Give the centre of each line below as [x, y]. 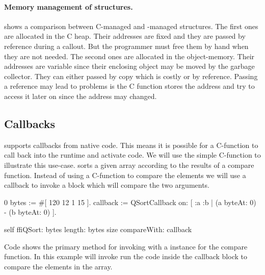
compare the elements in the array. [58, 266]
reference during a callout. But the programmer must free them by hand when [126, 46]
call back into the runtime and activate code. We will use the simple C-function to [132, 155]
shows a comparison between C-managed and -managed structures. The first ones [131, 26]
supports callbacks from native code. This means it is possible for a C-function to [131, 145]
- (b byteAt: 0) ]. [30, 212]
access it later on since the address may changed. [81, 96]
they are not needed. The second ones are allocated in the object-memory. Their [129, 56]
